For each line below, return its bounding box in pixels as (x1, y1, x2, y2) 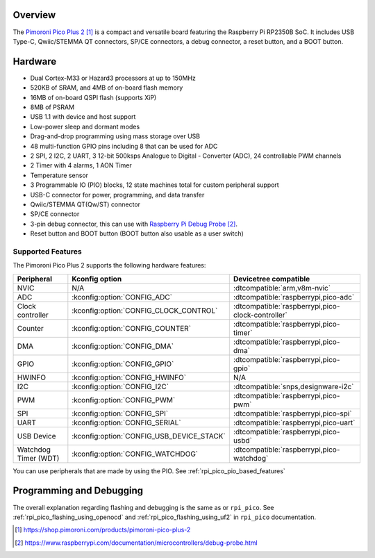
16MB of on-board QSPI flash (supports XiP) (30, 93, 157, 101)
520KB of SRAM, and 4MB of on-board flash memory (30, 83, 183, 92)
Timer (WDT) (17, 453, 60, 463)
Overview (12, 9, 56, 21)
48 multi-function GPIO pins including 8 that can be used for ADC (30, 142, 218, 150)
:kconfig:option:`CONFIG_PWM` (72, 395, 176, 404)
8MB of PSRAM (30, 103, 75, 111)
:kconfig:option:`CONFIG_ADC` (72, 292, 173, 302)
